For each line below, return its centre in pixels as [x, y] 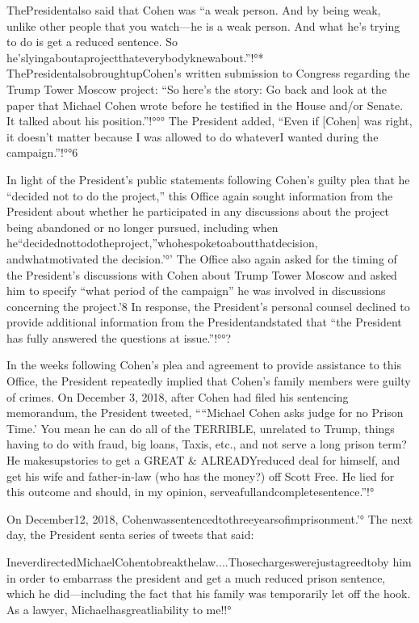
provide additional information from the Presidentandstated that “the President [204, 322]
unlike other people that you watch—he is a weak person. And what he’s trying [203, 25]
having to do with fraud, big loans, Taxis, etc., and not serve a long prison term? [207, 444]
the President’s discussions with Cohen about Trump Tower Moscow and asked [202, 274]
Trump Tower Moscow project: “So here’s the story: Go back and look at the [197, 88]
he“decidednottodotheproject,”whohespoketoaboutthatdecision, [162, 243]
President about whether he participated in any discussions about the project [198, 211]
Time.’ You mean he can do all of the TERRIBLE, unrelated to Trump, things [201, 428]
